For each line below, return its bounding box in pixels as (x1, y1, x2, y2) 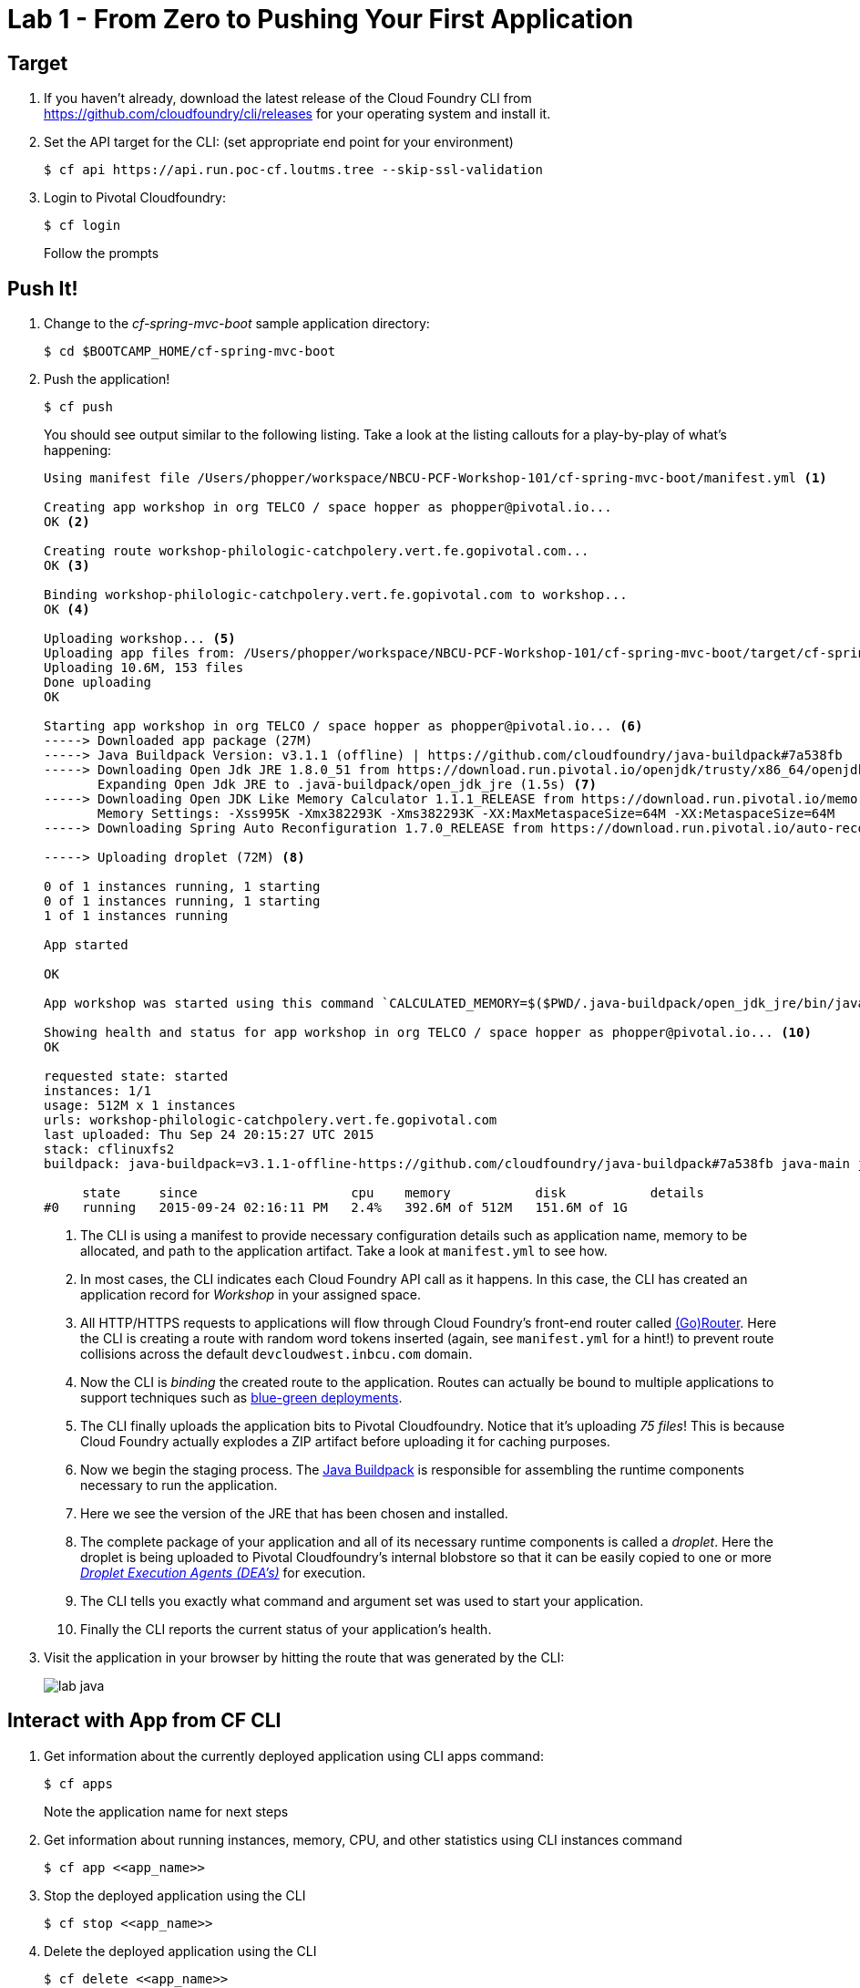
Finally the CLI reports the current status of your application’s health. (80, 1621, 492, 1638)
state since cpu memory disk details (82, 1186, 704, 1201)
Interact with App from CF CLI (7, 1709, 282, 1733)
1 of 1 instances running (44, 908, 229, 924)
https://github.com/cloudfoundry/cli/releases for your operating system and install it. (44, 106, 551, 122)
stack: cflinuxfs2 (44, 1142, 175, 1157)
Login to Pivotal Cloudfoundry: (44, 190, 226, 206)
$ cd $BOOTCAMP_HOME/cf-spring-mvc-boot (44, 344, 336, 359)
